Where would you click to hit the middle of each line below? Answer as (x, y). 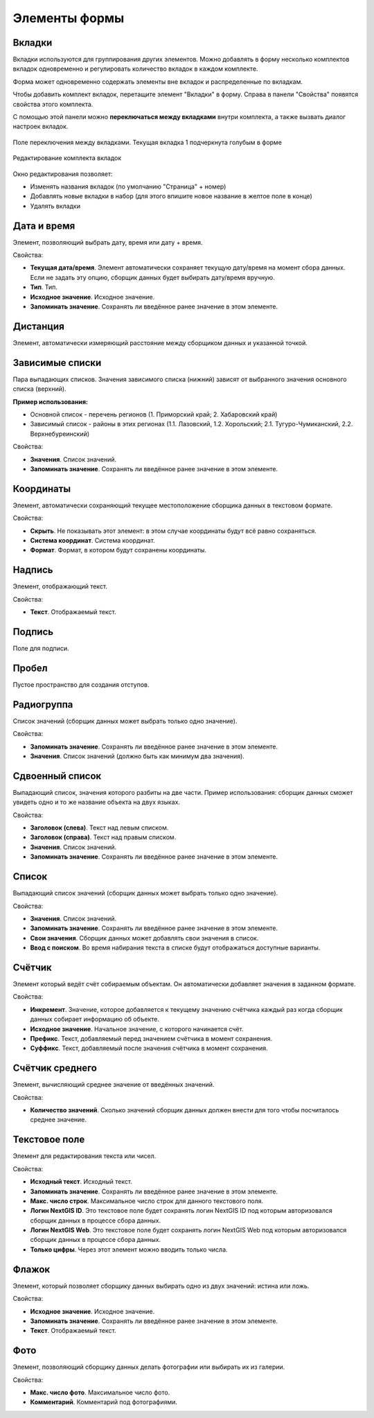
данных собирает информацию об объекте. (95, 1019)
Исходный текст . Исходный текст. (81, 1182)
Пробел (30, 668)
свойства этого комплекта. (53, 104)
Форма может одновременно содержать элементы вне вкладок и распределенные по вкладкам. (158, 81)
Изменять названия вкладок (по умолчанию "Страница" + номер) (128, 186)
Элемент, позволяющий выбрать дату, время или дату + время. (108, 242)
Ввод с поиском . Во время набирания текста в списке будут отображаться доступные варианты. (175, 948)
